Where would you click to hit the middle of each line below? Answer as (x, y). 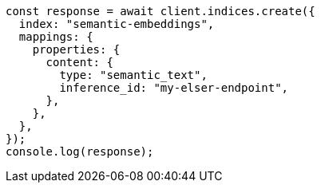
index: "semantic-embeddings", (117, 24)
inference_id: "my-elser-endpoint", (174, 88)
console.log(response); (80, 152)
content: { (79, 62)
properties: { (76, 49)
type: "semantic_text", (133, 75)
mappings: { (56, 37)
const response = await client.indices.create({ (160, 11)
